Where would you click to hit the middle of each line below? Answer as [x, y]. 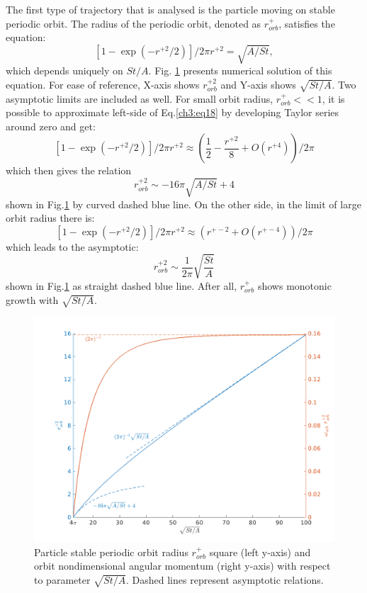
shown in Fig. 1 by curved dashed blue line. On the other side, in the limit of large [183, 204]
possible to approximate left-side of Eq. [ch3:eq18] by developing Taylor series [173, 112]
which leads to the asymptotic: [72, 246]
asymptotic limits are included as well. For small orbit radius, [140, 98]
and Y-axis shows [258, 84]
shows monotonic [294, 285]
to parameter [62, 580]
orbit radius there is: [50, 218]
